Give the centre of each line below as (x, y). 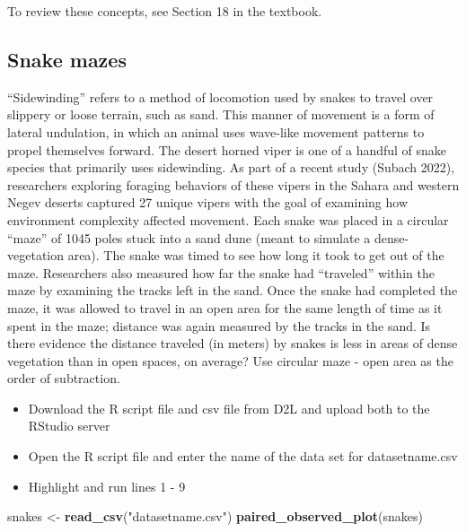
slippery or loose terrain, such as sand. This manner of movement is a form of (221, 114)
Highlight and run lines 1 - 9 (107, 486)
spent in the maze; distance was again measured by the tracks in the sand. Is (219, 325)
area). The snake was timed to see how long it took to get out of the (256, 255)
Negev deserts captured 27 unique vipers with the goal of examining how (208, 202)
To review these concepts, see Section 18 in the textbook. (165, 11)
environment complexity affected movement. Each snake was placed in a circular (228, 219)
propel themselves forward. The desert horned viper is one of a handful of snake (227, 149)
